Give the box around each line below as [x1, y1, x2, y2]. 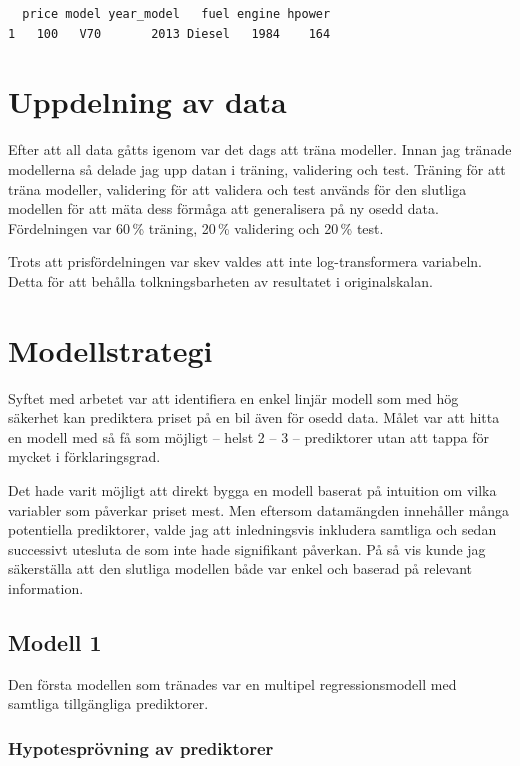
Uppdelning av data [8, 81, 287, 122]
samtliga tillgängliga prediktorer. [8, 693, 209, 714]
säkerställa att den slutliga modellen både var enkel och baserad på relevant [8, 558, 473, 579]
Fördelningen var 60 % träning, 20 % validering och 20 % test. [8, 217, 384, 238]
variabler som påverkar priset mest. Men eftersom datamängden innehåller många [8, 499, 510, 520]
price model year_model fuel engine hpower [22, 7, 331, 21]
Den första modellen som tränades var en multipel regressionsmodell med [8, 673, 457, 694]
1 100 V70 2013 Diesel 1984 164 [8, 26, 331, 41]
